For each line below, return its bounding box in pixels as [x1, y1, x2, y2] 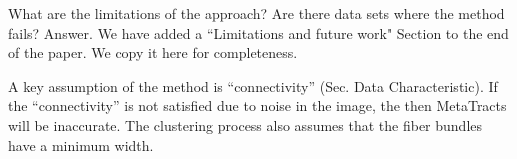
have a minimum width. [8, 134, 154, 155]
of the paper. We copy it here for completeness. [8, 42, 298, 63]
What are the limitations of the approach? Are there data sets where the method [8, 3, 505, 23]
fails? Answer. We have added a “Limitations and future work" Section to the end [8, 22, 509, 43]
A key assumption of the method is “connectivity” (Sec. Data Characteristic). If [8, 75, 498, 96]
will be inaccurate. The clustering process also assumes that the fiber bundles [8, 114, 483, 135]
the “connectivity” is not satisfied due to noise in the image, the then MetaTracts [8, 95, 507, 116]
